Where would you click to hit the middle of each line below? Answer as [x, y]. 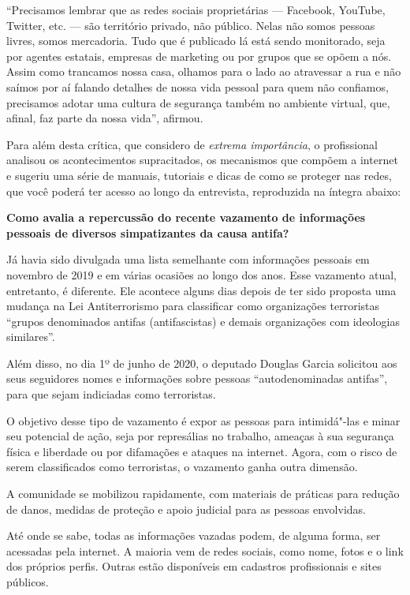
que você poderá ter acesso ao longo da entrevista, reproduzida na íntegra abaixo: [204, 191]
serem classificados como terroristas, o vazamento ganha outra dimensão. [182, 467]
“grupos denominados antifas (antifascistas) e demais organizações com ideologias [203, 321]
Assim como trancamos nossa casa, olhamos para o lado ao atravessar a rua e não [204, 71]
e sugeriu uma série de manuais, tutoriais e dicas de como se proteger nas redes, [199, 175]
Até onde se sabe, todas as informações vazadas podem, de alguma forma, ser [194, 535]
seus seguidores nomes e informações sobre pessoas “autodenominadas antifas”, [197, 378]
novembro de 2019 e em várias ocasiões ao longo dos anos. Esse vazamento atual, [201, 274]
